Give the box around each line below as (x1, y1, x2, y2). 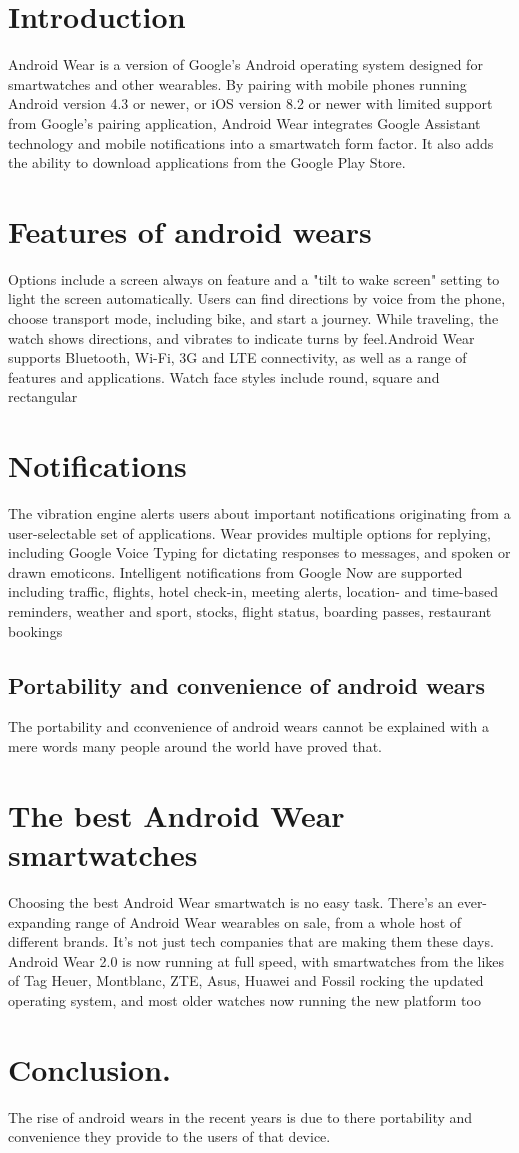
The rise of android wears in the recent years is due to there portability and (8, 1106, 473, 1127)
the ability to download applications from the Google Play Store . (8, 152, 406, 173)
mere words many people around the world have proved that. (8, 736, 382, 757)
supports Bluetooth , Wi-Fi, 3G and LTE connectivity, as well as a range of (8, 347, 467, 368)
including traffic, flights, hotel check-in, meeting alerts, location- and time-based (8, 581, 498, 602)
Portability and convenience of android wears (8, 669, 486, 700)
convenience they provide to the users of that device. (8, 1126, 331, 1147)
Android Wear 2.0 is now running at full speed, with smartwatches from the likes (8, 950, 505, 971)
